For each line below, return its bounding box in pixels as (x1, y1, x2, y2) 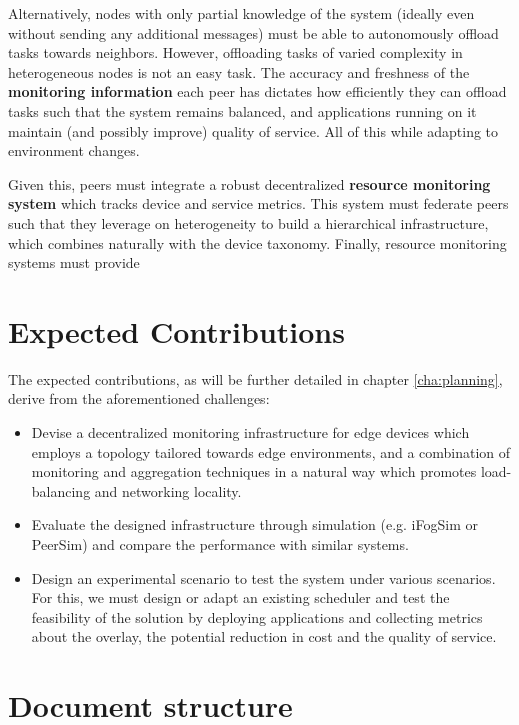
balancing (31, 480, 91, 501)
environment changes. (8, 140, 140, 161)
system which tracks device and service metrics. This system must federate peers (8, 193, 509, 214)
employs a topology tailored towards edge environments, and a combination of (31, 441, 511, 462)
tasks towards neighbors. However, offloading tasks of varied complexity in (8, 42, 463, 63)
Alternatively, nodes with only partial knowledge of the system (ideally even (8, 3, 475, 23)
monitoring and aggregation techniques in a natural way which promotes (31, 461, 477, 482)
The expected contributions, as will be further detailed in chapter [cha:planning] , (8, 368, 503, 389)
